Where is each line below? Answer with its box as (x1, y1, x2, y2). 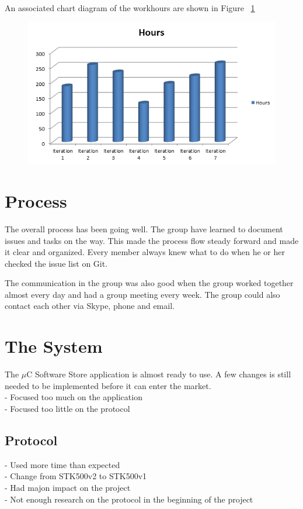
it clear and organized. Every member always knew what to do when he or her (5, 246, 285, 258)
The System (5, 334, 103, 358)
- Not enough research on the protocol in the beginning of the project (5, 493, 253, 505)
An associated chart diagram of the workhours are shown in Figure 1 (5, 2, 255, 13)
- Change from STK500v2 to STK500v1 (5, 470, 147, 482)
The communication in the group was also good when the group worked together (5, 277, 294, 289)
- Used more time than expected (5, 458, 120, 470)
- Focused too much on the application (5, 391, 142, 403)
